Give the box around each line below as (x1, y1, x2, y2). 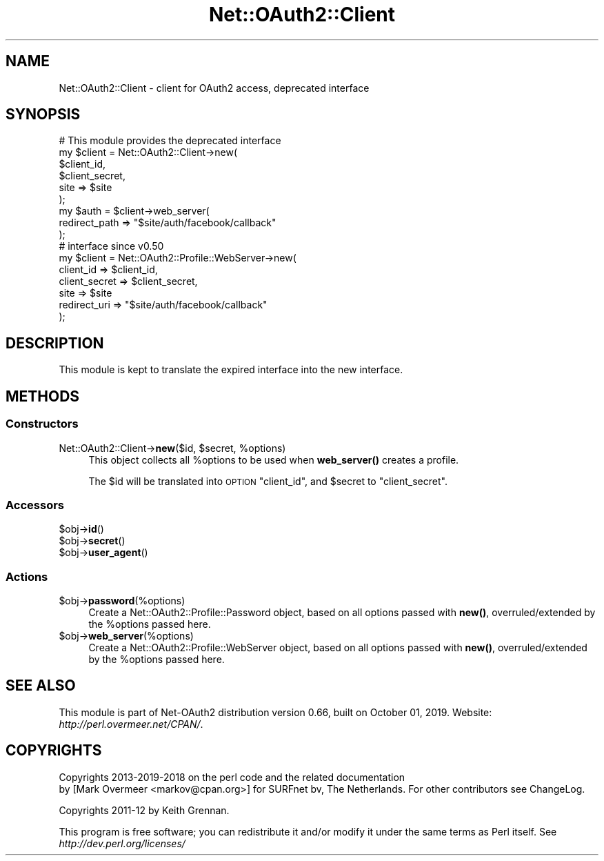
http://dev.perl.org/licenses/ (59, 837, 185, 849)
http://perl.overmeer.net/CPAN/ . (59, 717, 203, 730)
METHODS (6, 387, 80, 405)
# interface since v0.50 (59, 240, 164, 253)
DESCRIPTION (6, 334, 104, 352)
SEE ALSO (6, 677, 76, 695)
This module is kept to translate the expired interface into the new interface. (59, 364, 403, 376)
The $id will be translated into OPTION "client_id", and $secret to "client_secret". (88, 475, 447, 487)
